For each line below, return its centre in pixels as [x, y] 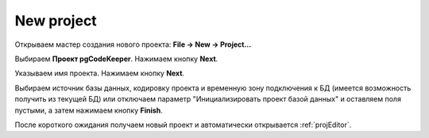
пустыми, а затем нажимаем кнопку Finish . [89, 110]
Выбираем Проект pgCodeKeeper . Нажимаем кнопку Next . [116, 59]
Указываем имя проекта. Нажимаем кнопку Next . [100, 73]
